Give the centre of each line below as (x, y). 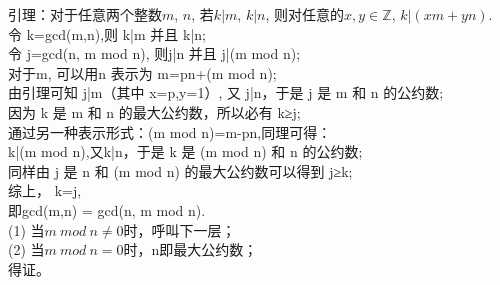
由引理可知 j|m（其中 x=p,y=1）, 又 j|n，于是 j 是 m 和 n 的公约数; (226, 92)
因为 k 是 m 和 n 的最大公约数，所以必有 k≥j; (154, 111)
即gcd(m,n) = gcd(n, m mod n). (107, 209)
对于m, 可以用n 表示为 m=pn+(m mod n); (142, 72)
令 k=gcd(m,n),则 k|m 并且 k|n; (107, 33)
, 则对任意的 (305, 14)
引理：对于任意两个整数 (85, 14)
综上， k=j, (45, 190)
